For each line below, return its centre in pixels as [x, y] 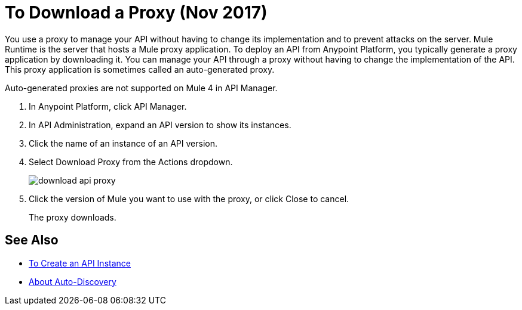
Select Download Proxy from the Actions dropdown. [131, 162]
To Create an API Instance [80, 263]
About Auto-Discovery [73, 281]
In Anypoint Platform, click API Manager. [108, 106]
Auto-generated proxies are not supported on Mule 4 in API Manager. [141, 88]
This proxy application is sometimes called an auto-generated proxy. [140, 69]
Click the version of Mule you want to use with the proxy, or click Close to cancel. [189, 199]
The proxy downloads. [73, 217]
